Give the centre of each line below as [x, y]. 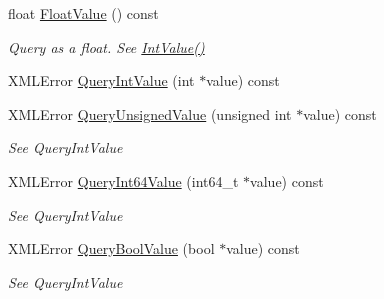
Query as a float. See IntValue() [106, 46]
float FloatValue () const [83, 13]
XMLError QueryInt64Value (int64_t [123, 180]
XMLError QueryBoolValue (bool [111, 248]
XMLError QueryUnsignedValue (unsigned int [150, 113]
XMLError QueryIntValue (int [101, 80]
